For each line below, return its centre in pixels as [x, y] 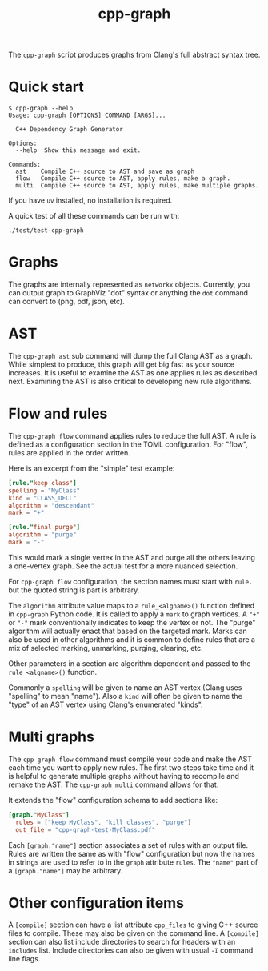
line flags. [24, 959]
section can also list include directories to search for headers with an [122, 942]
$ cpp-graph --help [41, 109]
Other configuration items [96, 903]
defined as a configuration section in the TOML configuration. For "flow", [128, 444]
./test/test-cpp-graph [46, 231]
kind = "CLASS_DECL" [43, 498]
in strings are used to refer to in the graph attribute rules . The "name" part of [133, 862]
